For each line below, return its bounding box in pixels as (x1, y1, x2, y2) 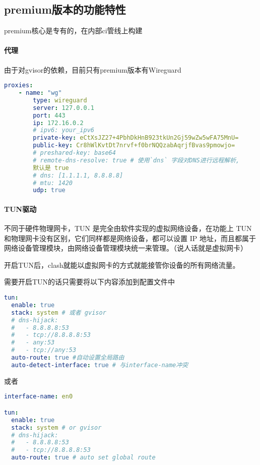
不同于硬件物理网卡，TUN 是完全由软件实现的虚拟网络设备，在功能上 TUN (4, 223, 252, 234)
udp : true (33, 187, 66, 194)
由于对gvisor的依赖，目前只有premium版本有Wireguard (4, 64, 181, 75)
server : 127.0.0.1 (33, 104, 95, 111)
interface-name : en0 (4, 393, 73, 400)
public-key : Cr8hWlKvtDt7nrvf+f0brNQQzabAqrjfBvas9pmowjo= (33, 142, 235, 149)
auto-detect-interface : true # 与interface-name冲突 (11, 361, 188, 369)
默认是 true (33, 164, 69, 171)
